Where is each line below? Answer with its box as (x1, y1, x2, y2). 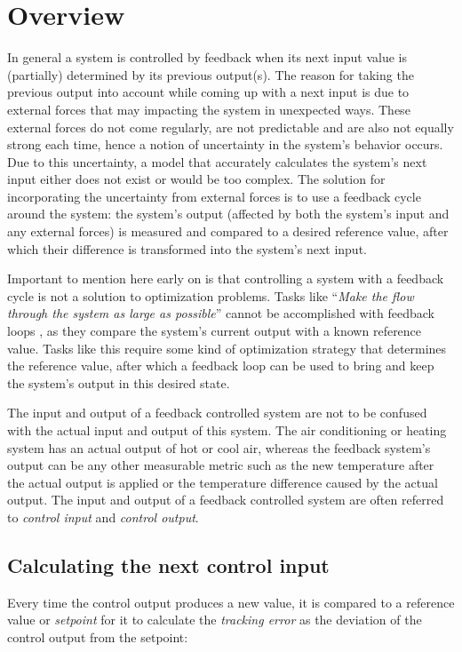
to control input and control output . (7, 507, 199, 526)
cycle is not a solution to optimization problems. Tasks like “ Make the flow (7, 286, 414, 305)
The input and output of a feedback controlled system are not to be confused (7, 403, 427, 422)
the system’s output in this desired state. (7, 373, 230, 392)
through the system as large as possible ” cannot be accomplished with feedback (7, 304, 434, 322)
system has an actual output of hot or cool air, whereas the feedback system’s (7, 438, 431, 457)
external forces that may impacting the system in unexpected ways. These (7, 99, 410, 118)
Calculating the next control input (7, 551, 330, 578)
